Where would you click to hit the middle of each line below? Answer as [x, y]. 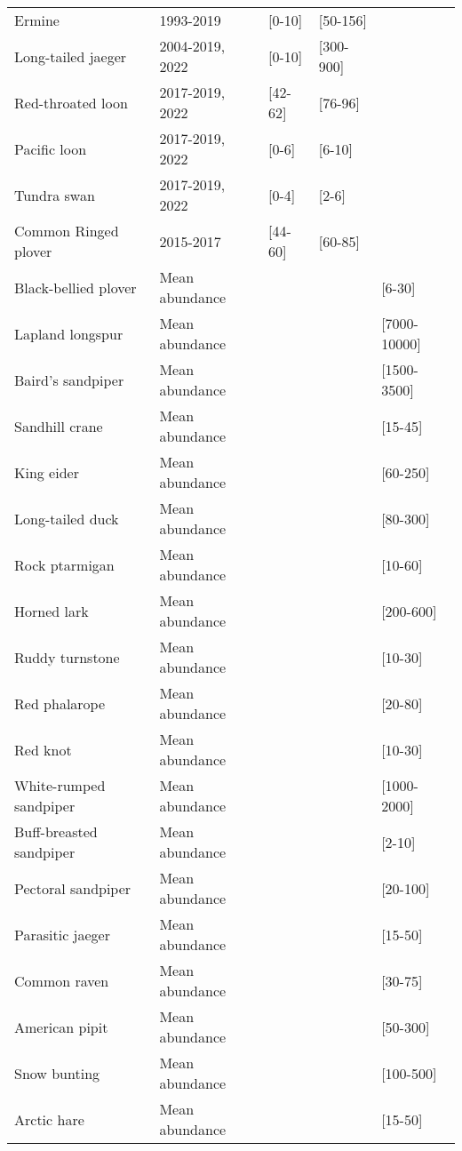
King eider [47, 472]
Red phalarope [60, 703]
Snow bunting [57, 1073]
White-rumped [60, 785]
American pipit [61, 1027]
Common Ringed [67, 231]
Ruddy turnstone [67, 657]
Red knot [43, 749]
